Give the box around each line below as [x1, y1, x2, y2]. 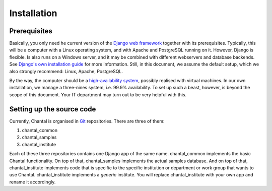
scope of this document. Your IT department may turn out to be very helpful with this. [9, 91, 187, 98]
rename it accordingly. [9, 179, 56, 185]
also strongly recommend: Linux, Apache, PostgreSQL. [9, 68, 123, 74]
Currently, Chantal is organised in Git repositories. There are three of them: [9, 118, 165, 124]
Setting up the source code [9, 105, 96, 113]
